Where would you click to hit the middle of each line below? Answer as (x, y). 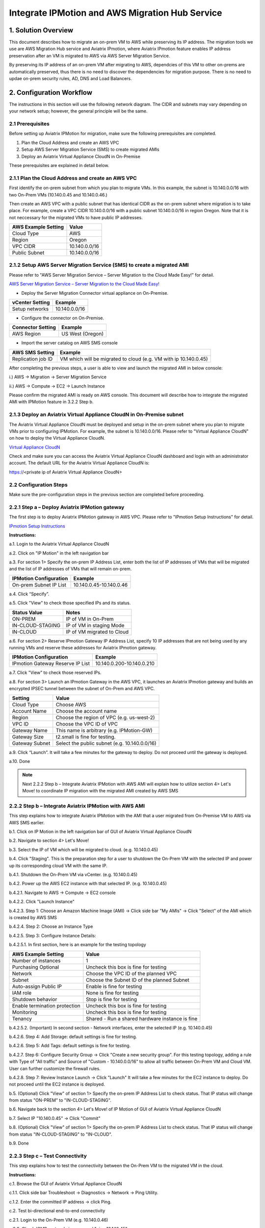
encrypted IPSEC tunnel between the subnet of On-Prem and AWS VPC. (82, 689)
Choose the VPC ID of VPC (87, 724)
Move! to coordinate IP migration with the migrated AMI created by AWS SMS (100, 791)
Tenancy (22, 1018)
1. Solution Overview (41, 30)
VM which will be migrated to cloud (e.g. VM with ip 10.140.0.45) (134, 359)
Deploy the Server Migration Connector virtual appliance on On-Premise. (95, 293)
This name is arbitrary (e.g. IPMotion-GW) (104, 730)
